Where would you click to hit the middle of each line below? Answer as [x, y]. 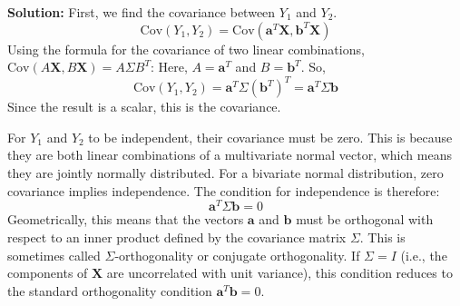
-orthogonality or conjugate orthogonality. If [237, 255]
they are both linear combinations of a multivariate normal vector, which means [230, 155]
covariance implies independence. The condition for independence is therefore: [224, 190]
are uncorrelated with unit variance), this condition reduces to [279, 273]
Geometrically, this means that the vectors [126, 219]
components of [48, 273]
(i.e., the [424, 255]
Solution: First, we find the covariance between [142, 12]
